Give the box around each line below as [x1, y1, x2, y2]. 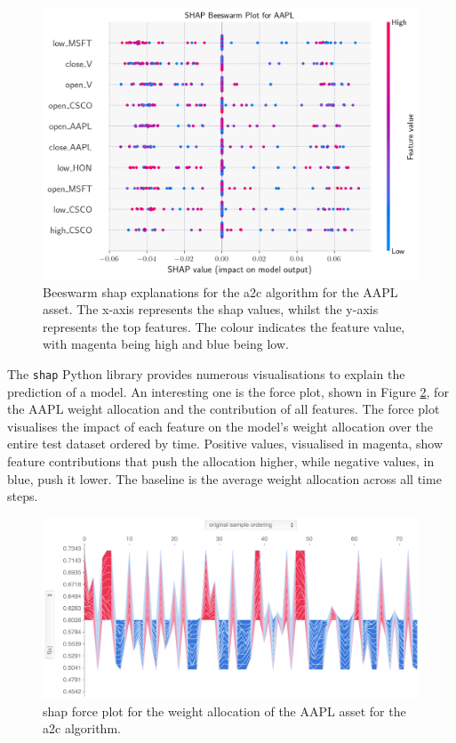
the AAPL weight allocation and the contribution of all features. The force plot [7, 400, 440, 418]
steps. [7, 487, 38, 505]
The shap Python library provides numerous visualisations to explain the [7, 364, 405, 383]
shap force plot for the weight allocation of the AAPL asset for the [43, 701, 406, 720]
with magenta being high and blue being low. [43, 335, 289, 353]
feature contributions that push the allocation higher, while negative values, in [7, 451, 435, 470]
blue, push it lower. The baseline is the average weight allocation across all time [7, 469, 442, 488]
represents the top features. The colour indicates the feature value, [43, 317, 405, 335]
